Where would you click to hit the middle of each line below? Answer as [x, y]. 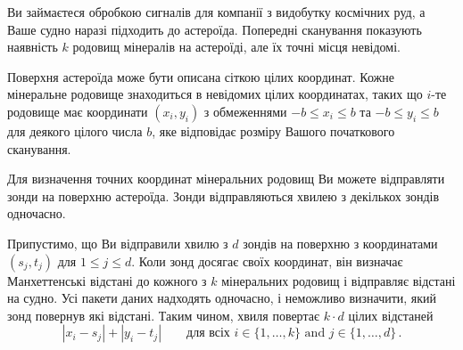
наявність [33, 47]
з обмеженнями [245, 111]
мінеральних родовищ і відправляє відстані [339, 280]
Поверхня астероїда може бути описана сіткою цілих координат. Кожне [201, 76]
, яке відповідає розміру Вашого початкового [273, 130]
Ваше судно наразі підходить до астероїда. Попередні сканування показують [215, 29]
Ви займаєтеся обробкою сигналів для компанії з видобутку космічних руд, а [216, 12]
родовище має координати [78, 111]
